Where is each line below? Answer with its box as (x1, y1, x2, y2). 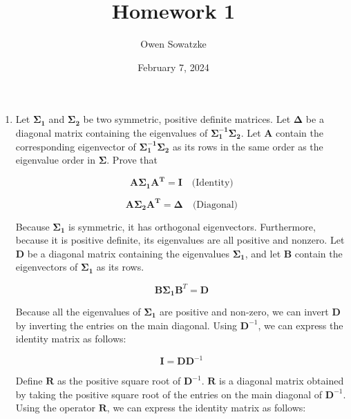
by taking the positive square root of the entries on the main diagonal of (15, 387, 323, 401)
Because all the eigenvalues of (15, 304, 141, 319)
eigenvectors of (15, 260, 78, 274)
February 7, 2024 (137, 59, 209, 74)
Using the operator (15, 400, 96, 415)
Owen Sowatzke (140, 37, 207, 51)
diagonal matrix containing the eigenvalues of (15, 125, 208, 139)
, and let (245, 246, 281, 260)
